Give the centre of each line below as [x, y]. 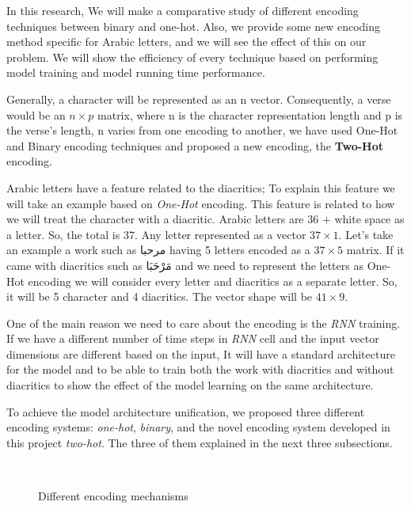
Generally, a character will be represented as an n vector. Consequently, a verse [199, 99]
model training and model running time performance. [136, 72]
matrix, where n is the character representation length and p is [250, 114]
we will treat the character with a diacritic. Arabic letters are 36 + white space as [205, 219]
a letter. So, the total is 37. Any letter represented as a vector [156, 234]
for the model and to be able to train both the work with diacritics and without [200, 369]
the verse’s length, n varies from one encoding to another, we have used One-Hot [202, 130]
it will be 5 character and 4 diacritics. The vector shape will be [160, 296]
